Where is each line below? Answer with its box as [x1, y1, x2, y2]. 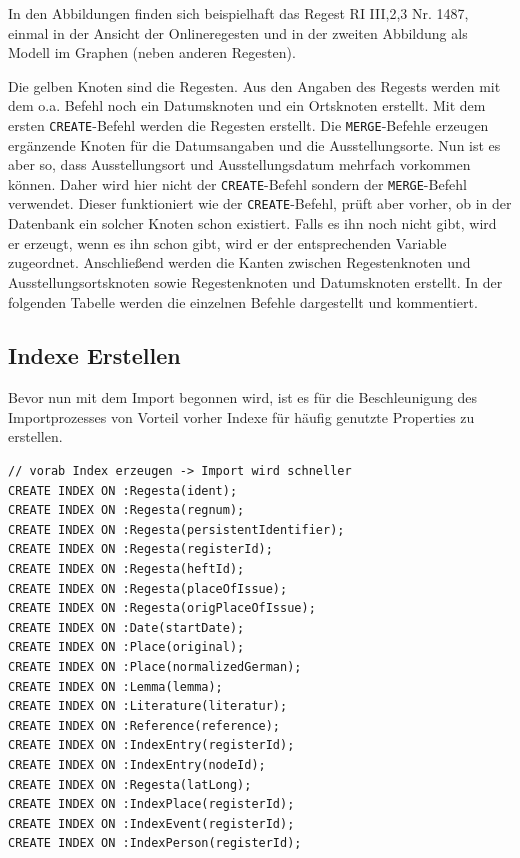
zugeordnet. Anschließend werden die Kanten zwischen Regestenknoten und [8, 252, 471, 273]
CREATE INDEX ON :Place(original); [8, 640, 245, 655]
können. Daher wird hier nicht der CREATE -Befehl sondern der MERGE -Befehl [8, 173, 467, 194]
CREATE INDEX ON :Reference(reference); [8, 718, 281, 733]
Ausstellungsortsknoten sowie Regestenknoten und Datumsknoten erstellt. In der [8, 271, 503, 292]
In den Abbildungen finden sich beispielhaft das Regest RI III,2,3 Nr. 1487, [8, 3, 469, 23]
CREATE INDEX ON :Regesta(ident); [8, 483, 238, 498]
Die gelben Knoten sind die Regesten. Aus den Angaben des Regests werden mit [8, 75, 501, 96]
